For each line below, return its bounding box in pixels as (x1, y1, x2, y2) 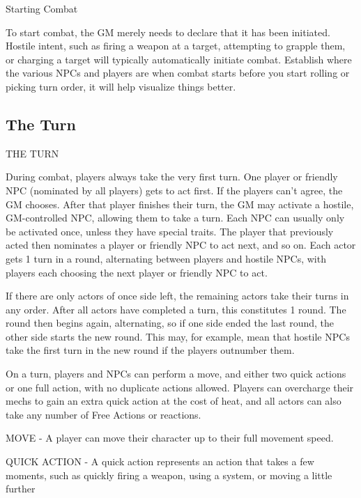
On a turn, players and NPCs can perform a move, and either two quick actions (6, 366, 346, 381)
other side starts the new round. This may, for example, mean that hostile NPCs (6, 329, 350, 343)
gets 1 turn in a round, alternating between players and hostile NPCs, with (6, 251, 326, 265)
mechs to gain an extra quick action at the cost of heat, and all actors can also (6, 394, 341, 408)
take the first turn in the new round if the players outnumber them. (6, 343, 295, 357)
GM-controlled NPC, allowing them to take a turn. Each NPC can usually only (6, 210, 345, 225)
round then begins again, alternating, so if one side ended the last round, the (6, 316, 335, 330)
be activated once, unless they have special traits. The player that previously (6, 224, 334, 238)
